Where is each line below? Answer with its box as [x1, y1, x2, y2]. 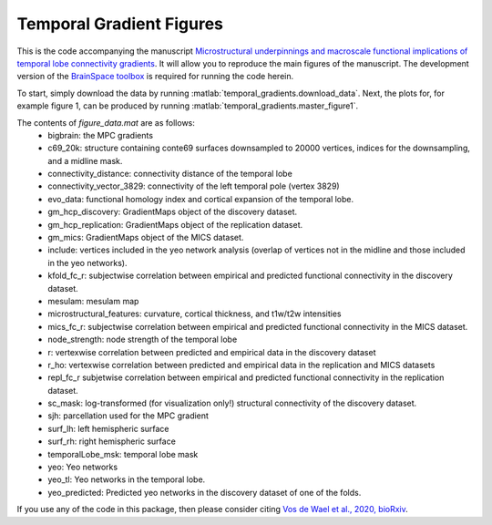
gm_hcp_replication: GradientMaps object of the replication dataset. [47, 219, 303, 230]
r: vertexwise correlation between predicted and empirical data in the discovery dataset [47, 346, 376, 357]
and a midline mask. [47, 155, 123, 166]
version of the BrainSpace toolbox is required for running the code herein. [16, 71, 294, 82]
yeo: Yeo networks [47, 461, 118, 473]
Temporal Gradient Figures [16, 14, 223, 34]
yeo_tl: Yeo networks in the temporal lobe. [47, 474, 206, 485]
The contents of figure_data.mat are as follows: [16, 117, 196, 128]
